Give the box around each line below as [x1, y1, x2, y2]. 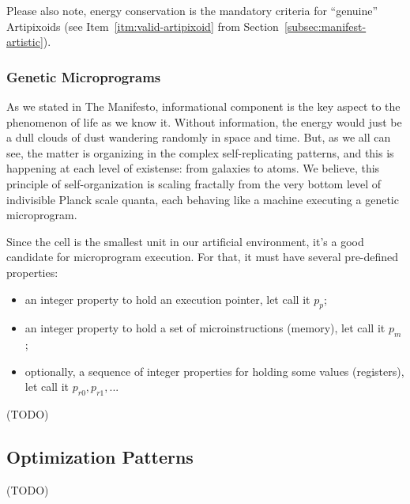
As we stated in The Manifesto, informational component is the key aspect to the [6, 98, 401, 114]
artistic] [6, 33, 43, 50]
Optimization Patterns [6, 445, 194, 469]
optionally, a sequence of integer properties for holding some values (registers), [24, 362, 404, 379]
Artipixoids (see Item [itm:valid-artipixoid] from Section [6, 17, 279, 34]
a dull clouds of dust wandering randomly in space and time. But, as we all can [6, 129, 391, 146]
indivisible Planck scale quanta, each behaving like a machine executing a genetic [6, 191, 399, 207]
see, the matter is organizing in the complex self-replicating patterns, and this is [6, 144, 394, 161]
